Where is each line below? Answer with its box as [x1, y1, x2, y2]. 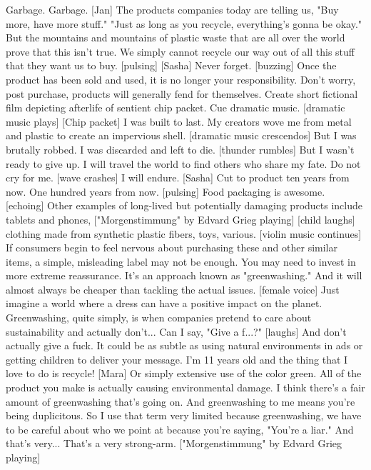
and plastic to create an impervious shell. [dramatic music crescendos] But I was [6, 128, 357, 143]
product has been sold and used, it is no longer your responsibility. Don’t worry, [6, 71, 356, 86]
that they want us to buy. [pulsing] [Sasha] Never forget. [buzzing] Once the [6, 58, 337, 73]
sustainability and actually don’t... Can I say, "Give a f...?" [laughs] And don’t [6, 324, 347, 339]
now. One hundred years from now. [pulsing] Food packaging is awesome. [6, 184, 325, 199]
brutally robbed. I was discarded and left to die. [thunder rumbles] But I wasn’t [6, 141, 355, 156]
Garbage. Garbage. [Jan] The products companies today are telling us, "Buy [6, 2, 339, 16]
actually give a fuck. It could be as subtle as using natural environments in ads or [6, 338, 363, 353]
